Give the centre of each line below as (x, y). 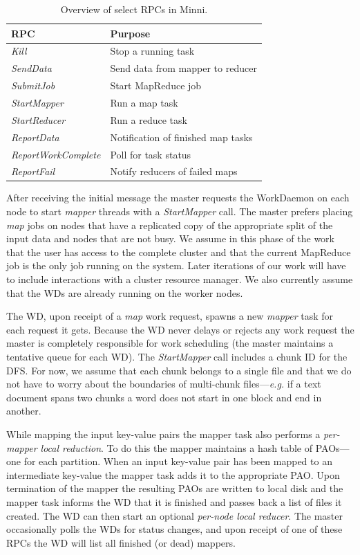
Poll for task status (151, 154)
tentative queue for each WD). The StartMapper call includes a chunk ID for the (177, 356)
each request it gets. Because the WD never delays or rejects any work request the (180, 329)
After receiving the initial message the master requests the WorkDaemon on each (178, 198)
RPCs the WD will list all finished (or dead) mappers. (121, 542)
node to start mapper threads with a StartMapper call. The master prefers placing (180, 211)
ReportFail (33, 171)
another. (24, 411)
